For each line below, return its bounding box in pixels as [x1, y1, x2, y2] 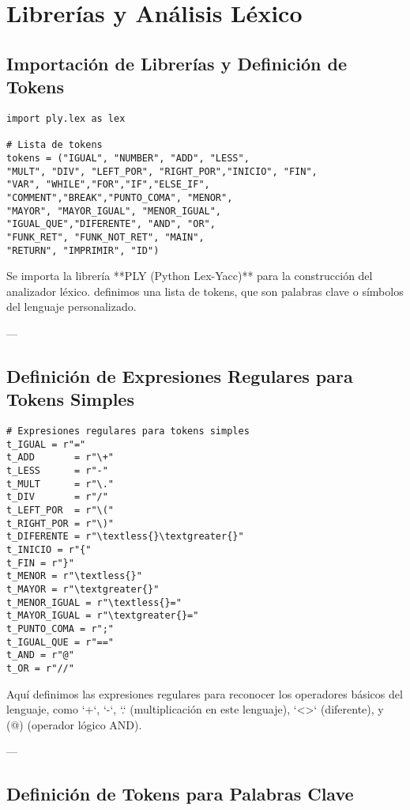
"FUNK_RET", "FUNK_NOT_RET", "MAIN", [6, 231, 205, 243]
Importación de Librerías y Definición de [6, 51, 348, 75]
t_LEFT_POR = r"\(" [6, 505, 115, 517]
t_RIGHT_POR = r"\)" [6, 517, 115, 529]
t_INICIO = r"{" [6, 544, 92, 556]
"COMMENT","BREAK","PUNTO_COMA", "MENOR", [6, 191, 233, 203]
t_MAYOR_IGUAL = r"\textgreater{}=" [6, 610, 199, 622]
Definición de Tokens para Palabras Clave [6, 782, 354, 806]
